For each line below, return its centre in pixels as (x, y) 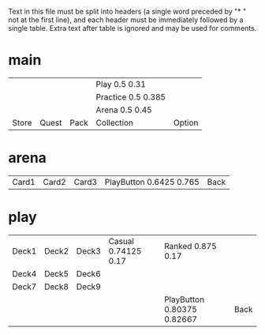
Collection (115, 122)
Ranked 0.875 (190, 246)
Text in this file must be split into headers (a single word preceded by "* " (127, 11)
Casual (121, 241)
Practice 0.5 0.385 (131, 96)
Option (186, 122)
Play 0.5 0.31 (121, 84)
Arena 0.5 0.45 (124, 110)
